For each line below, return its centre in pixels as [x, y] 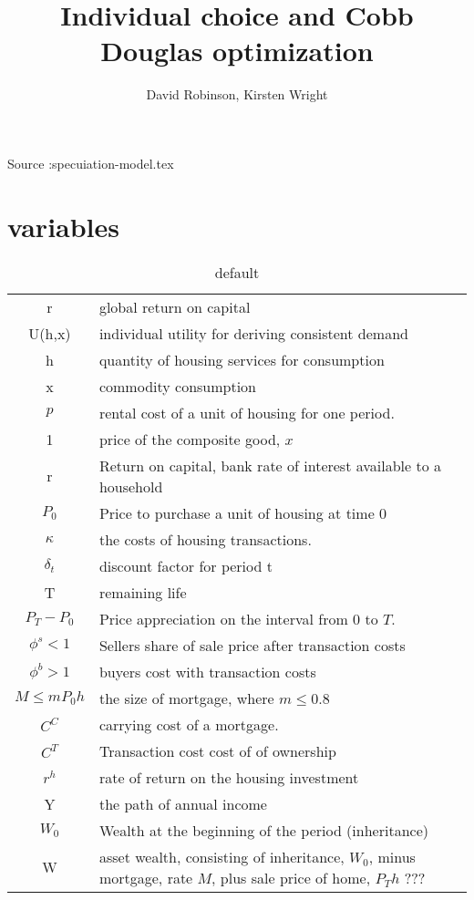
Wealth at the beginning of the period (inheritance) [263, 830]
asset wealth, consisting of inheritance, [222, 856]
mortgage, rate [146, 877]
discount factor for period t [185, 565]
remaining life [143, 592]
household [131, 486]
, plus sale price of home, [291, 877]
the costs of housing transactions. [205, 539]
